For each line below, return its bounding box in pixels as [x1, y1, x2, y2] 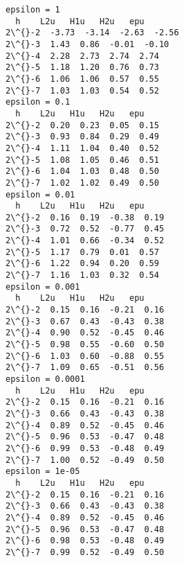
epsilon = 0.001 [6, 281, 80, 292]
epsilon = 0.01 [6, 189, 75, 200]
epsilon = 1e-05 [6, 466, 80, 477]
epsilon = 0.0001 [6, 374, 85, 384]
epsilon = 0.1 [6, 97, 71, 107]
